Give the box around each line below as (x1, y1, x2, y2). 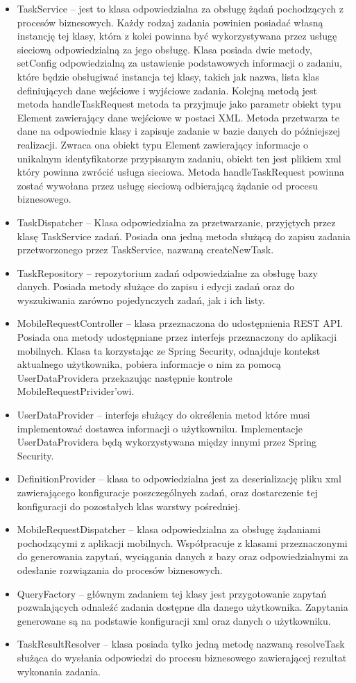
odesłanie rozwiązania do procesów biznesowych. (17, 562, 223, 577)
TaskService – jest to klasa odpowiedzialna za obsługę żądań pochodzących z (17, 1, 344, 15)
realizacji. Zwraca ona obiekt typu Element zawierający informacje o (17, 137, 308, 151)
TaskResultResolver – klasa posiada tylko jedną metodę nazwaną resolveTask (17, 636, 345, 651)
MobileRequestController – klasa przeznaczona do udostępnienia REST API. (17, 316, 344, 330)
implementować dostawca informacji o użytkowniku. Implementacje (17, 421, 303, 435)
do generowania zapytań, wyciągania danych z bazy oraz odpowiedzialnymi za (17, 549, 349, 564)
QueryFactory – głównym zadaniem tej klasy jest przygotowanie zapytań (17, 586, 327, 600)
